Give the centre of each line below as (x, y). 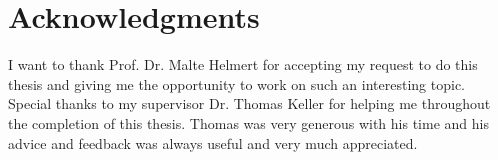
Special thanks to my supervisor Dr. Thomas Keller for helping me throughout (249, 103)
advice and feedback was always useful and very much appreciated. (213, 142)
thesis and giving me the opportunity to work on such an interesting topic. (237, 83)
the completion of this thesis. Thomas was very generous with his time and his (248, 122)
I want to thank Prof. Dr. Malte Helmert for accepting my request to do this (243, 64)
